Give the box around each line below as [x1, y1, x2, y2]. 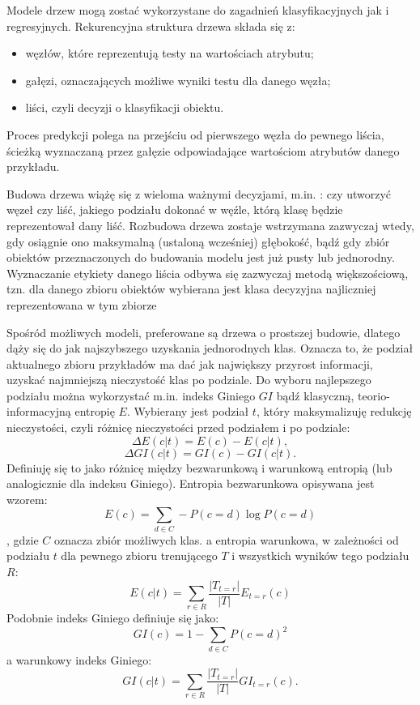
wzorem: [6, 490, 48, 507]
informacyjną [6, 403, 71, 420]
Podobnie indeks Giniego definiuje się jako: [6, 609, 219, 626]
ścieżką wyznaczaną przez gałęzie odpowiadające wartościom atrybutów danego [6, 142, 400, 159]
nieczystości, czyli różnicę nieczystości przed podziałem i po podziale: [6, 419, 350, 436]
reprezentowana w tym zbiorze [6, 296, 157, 313]
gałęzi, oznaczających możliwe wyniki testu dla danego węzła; [25, 71, 331, 88]
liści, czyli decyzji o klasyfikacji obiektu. [25, 99, 224, 116]
